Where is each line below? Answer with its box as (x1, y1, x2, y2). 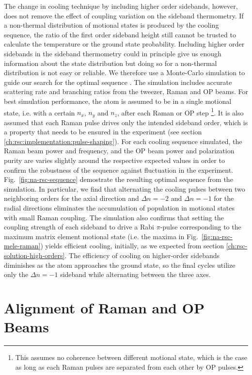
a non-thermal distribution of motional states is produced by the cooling (4, 20, 219, 30)
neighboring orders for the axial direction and (4, 193, 139, 203)
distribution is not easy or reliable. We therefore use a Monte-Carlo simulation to (4, 67, 245, 78)
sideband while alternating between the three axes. (60, 269, 211, 279)
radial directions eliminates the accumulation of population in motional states (4, 202, 235, 212)
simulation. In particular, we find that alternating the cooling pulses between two (4, 183, 245, 194)
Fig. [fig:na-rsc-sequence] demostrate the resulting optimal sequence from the (4, 174, 233, 184)
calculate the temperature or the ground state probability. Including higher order (4, 39, 245, 49)
